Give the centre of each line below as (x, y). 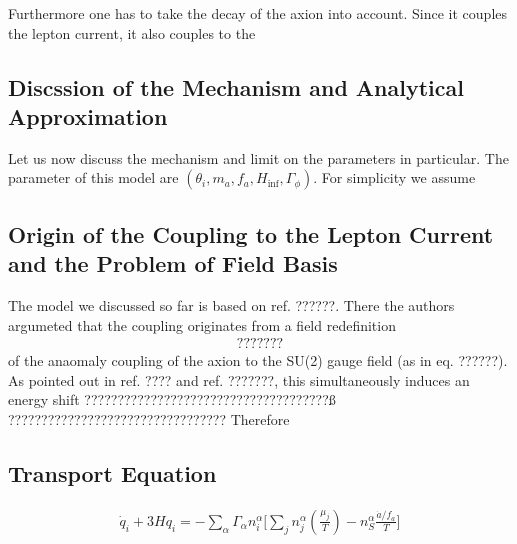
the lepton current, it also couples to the (132, 32)
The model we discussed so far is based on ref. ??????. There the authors (231, 304)
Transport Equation (112, 472)
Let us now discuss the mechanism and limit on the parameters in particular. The (258, 157)
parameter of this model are (93, 177)
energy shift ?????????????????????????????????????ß (172, 399)
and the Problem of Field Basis (173, 263)
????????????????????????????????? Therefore (149, 418)
